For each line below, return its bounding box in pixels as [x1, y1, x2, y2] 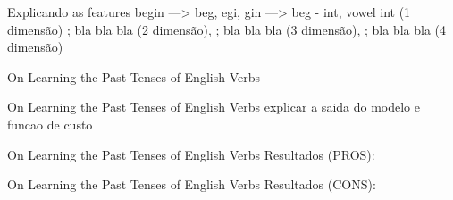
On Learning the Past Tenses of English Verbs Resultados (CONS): [7, 175, 376, 194]
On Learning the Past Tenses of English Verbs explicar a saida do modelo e [7, 97, 420, 116]
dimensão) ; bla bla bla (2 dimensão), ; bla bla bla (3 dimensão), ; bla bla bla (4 [7, 20, 447, 38]
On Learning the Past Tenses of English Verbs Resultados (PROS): [7, 145, 375, 163]
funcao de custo [7, 114, 93, 133]
